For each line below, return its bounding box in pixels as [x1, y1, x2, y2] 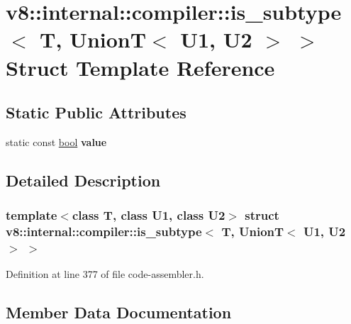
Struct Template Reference [6, 52, 275, 82]
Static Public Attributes [6, 101, 186, 123]
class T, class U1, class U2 [72, 206, 225, 224]
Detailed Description [6, 169, 161, 191]
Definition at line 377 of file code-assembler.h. [6, 267, 204, 281]
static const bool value [6, 134, 107, 149]
